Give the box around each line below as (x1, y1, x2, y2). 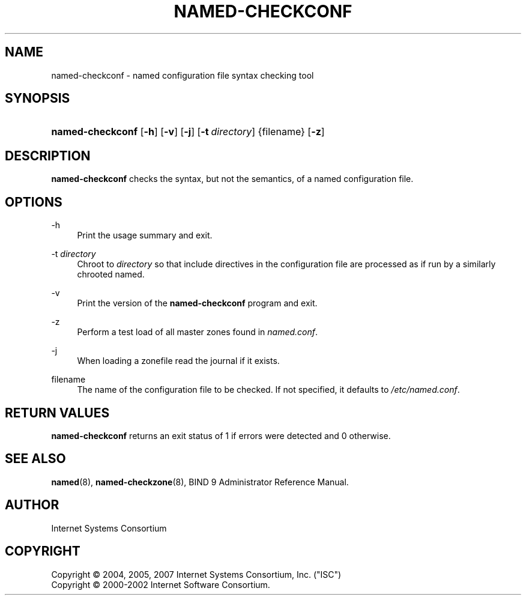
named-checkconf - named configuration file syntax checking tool (51, 70, 314, 80)
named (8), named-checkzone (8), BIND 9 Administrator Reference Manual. (51, 476, 349, 487)
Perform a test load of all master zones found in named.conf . (77, 327, 318, 338)
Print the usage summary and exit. (77, 230, 213, 241)
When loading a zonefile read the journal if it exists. (77, 356, 280, 366)
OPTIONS (5, 194, 62, 210)
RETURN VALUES (5, 405, 110, 420)
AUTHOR (5, 497, 59, 513)
